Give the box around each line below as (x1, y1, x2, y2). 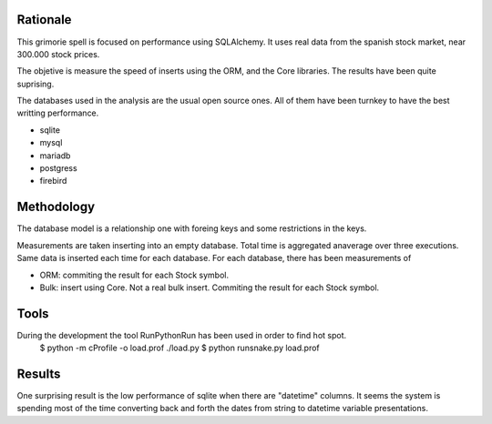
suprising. (16, 78, 55, 89)
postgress (39, 163, 77, 174)
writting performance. (16, 107, 99, 118)
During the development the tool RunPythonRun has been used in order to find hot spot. (16, 329, 347, 340)
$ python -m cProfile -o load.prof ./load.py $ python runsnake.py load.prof (39, 342, 321, 354)
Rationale (16, 12, 72, 27)
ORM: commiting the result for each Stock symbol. (39, 269, 230, 280)
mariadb (39, 150, 71, 161)
